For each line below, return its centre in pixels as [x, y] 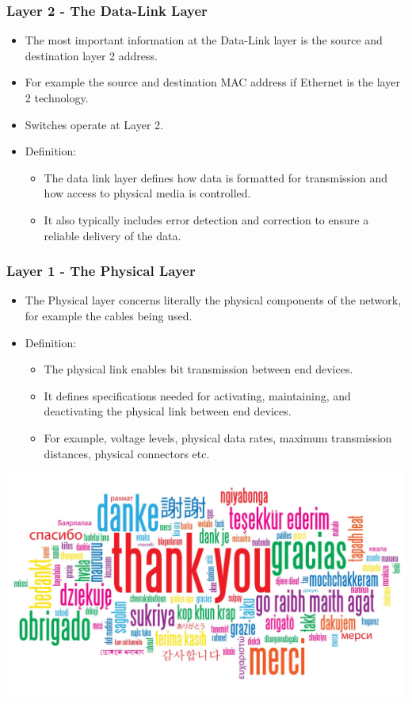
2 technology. [57, 98]
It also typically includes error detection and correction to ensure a [206, 219]
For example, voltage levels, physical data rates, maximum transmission [218, 437]
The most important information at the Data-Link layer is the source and [204, 40]
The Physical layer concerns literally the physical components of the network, [213, 300]
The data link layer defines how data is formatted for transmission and [216, 177]
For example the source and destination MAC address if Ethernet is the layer [212, 82]
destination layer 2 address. [91, 55]
